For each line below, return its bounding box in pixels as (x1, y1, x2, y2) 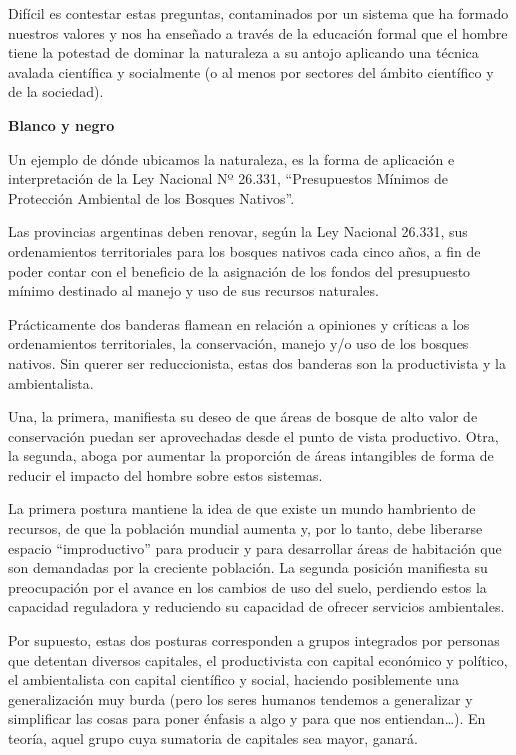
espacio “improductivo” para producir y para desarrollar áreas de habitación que (8, 537, 502, 558)
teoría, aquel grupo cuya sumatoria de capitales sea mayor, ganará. (8, 728, 418, 748)
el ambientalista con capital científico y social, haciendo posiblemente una (8, 669, 459, 690)
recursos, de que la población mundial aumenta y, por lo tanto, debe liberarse (8, 518, 483, 539)
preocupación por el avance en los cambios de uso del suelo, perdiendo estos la (8, 576, 487, 597)
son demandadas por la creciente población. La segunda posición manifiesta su (8, 557, 488, 578)
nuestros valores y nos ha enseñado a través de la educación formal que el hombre (8, 22, 508, 43)
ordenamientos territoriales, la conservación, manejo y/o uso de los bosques (8, 333, 469, 354)
